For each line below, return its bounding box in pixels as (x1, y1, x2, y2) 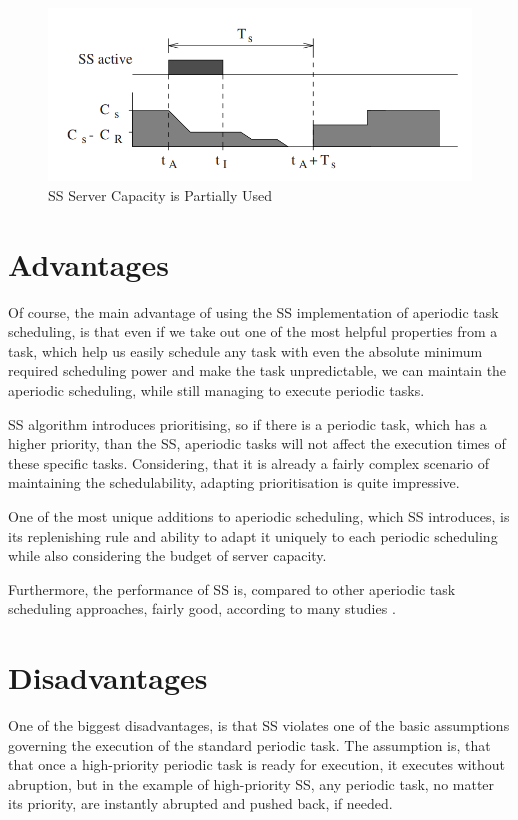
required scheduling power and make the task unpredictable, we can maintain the (8, 360, 507, 381)
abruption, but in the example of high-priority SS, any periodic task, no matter (8, 773, 495, 794)
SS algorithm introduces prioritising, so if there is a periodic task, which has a (8, 413, 487, 434)
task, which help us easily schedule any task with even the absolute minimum (8, 340, 483, 361)
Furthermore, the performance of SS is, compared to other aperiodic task (8, 578, 456, 599)
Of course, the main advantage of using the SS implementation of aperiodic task (8, 301, 499, 322)
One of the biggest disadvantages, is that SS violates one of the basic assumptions (8, 715, 510, 736)
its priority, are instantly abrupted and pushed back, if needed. (8, 793, 393, 814)
